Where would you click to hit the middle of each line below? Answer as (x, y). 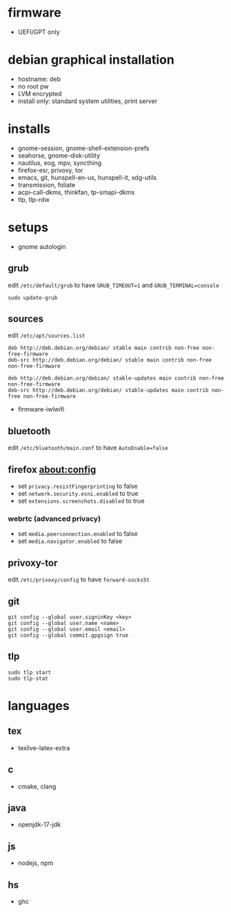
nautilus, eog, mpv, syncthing (60, 162)
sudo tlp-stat (28, 678)
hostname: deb (39, 79)
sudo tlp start (30, 672)
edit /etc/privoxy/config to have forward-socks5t (79, 579)
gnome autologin (42, 246)
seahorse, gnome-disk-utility (59, 155)
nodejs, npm (36, 863)
